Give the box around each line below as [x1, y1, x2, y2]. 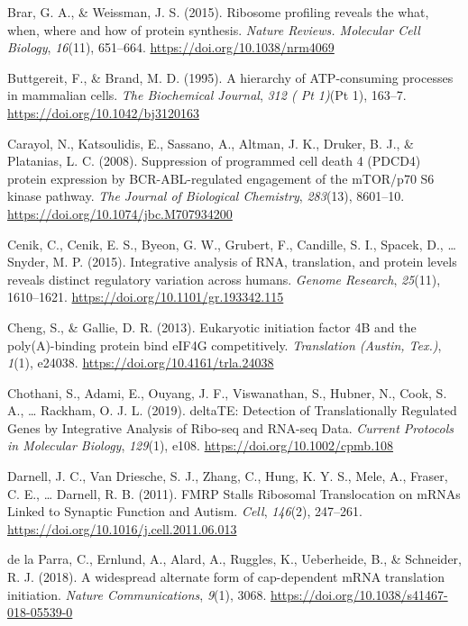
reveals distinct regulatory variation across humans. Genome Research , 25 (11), [7, 269, 441, 288]
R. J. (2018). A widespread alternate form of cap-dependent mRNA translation [7, 567, 445, 586]
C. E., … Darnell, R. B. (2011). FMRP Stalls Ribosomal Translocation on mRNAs [7, 484, 461, 503]
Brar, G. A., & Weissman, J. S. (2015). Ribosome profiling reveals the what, [7, 3, 429, 21]
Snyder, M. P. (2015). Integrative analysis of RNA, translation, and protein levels [7, 252, 457, 271]
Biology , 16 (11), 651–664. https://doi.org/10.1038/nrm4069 [7, 38, 335, 57]
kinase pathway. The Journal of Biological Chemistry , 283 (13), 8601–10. [7, 186, 405, 205]
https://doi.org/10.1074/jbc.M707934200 [7, 204, 233, 222]
